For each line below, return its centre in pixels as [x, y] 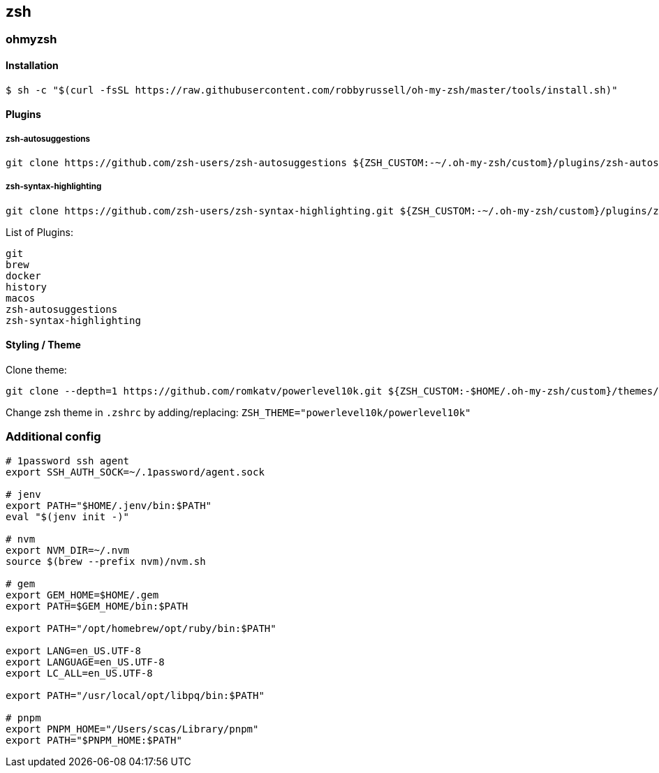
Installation [32, 66]
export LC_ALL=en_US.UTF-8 [79, 673]
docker [23, 275]
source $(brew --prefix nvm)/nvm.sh [106, 561]
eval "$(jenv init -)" [68, 516]
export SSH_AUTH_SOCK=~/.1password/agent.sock [135, 472]
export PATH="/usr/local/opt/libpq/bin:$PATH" [135, 695]
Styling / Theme [43, 345]
